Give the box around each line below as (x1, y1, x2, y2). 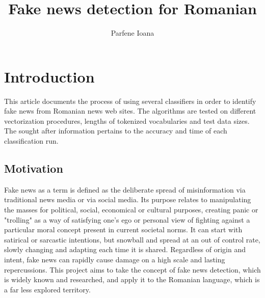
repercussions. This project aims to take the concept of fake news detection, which (4, 264, 261, 275)
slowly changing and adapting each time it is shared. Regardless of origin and (4, 244, 246, 255)
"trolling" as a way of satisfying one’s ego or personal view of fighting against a (4, 214, 250, 225)
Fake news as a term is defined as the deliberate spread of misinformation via (4, 184, 246, 195)
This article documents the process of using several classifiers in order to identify (4, 95, 256, 106)
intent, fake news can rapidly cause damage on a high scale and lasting (4, 254, 225, 264)
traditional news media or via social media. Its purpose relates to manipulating (4, 194, 251, 205)
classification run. (4, 136, 59, 146)
